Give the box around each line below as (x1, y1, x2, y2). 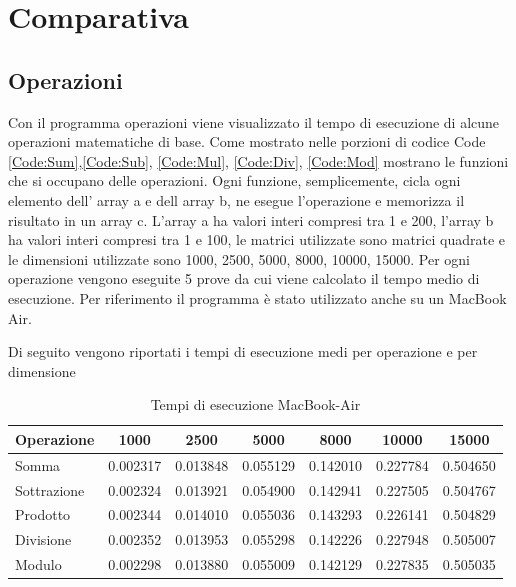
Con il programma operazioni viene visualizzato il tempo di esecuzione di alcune (8, 111, 500, 132)
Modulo (15, 554, 62, 575)
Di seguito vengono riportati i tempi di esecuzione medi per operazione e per (8, 341, 478, 362)
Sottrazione (15, 479, 85, 500)
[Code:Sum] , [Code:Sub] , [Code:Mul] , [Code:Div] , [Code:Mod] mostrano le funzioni (8, 150, 509, 171)
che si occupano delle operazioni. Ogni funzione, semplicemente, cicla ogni (8, 170, 461, 191)
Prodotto (15, 504, 71, 525)
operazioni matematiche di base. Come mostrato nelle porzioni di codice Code (8, 131, 486, 152)
